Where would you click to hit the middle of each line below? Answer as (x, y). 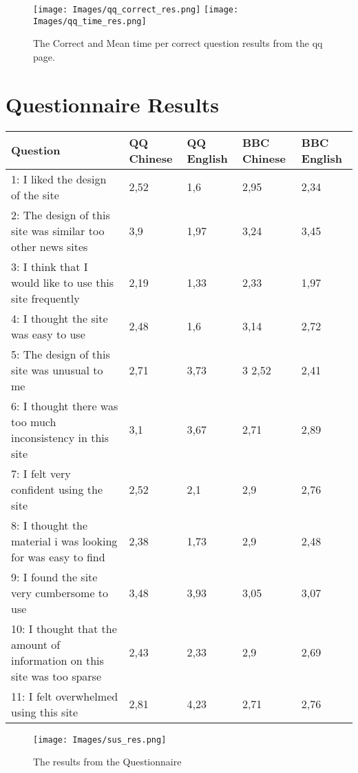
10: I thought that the (64, 628)
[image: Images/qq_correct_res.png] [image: (136, 10)
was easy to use (48, 334)
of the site (35, 194)
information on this (57, 660)
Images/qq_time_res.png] (90, 21)
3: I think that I (50, 266)
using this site (45, 712)
